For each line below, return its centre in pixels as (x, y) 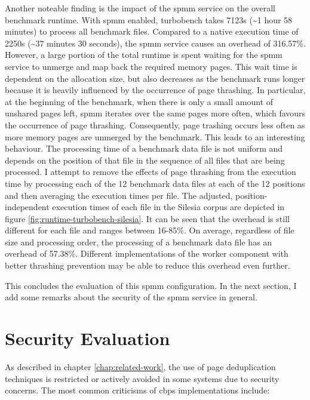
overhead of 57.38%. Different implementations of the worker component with (147, 253)
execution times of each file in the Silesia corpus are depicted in (168, 207)
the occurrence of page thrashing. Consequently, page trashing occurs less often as (155, 124)
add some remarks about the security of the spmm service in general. (131, 297)
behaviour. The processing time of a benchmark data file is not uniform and (144, 148)
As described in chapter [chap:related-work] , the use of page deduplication (140, 366)
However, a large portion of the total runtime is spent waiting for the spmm (144, 55)
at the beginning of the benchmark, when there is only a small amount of (139, 101)
